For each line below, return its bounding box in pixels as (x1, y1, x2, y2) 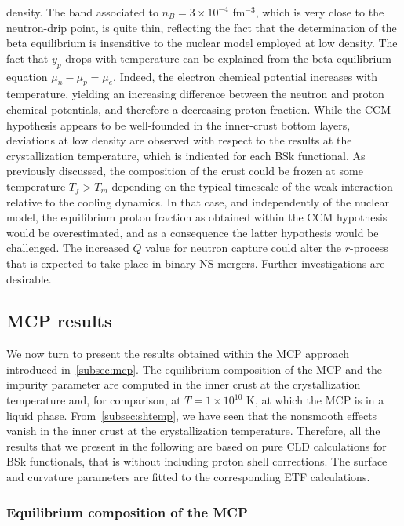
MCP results (6, 309, 112, 333)
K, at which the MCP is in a (246, 392, 384, 408)
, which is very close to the (255, 4, 384, 20)
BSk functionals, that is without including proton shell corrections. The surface (6, 453, 388, 469)
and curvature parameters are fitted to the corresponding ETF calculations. (6, 469, 370, 485)
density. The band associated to (6, 4, 158, 20)
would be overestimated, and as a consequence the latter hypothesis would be (6, 224, 379, 240)
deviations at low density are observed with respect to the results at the (6, 132, 352, 148)
